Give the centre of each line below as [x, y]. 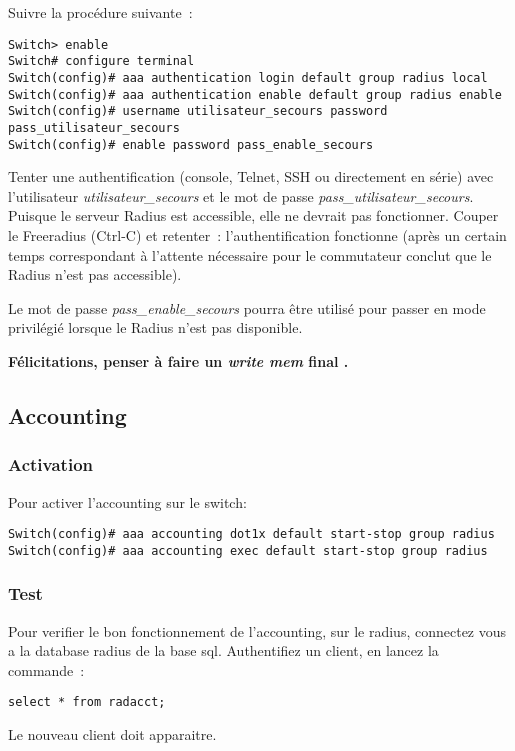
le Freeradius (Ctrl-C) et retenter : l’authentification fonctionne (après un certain [257, 234]
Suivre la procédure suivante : [100, 12]
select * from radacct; [87, 702]
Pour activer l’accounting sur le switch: [127, 501]
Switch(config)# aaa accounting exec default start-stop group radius [248, 550]
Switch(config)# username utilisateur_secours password [198, 111]
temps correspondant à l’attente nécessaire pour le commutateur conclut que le [250, 254]
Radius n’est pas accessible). [95, 274]
